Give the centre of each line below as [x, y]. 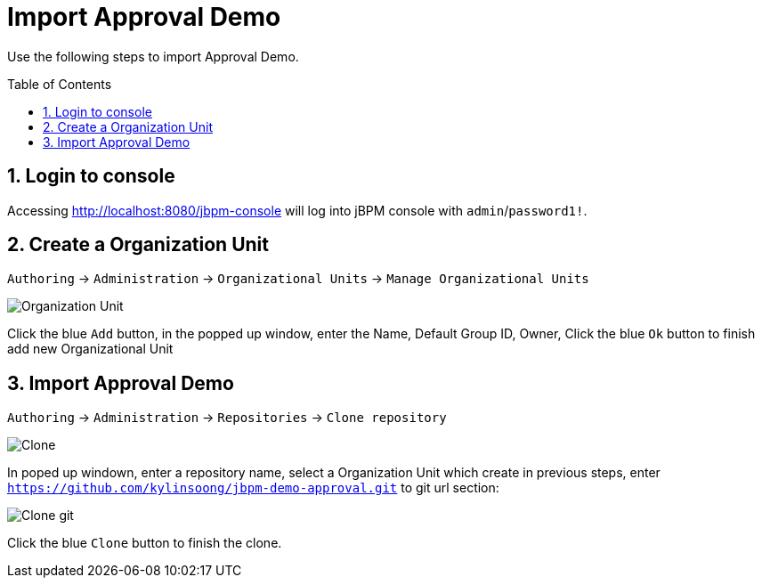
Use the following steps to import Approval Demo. [153, 56]
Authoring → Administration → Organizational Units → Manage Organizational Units [298, 279]
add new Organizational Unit [90, 349]
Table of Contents [60, 84]
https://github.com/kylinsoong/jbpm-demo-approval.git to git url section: [253, 488]
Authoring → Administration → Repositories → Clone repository [227, 418]
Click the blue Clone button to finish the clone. [145, 543]
